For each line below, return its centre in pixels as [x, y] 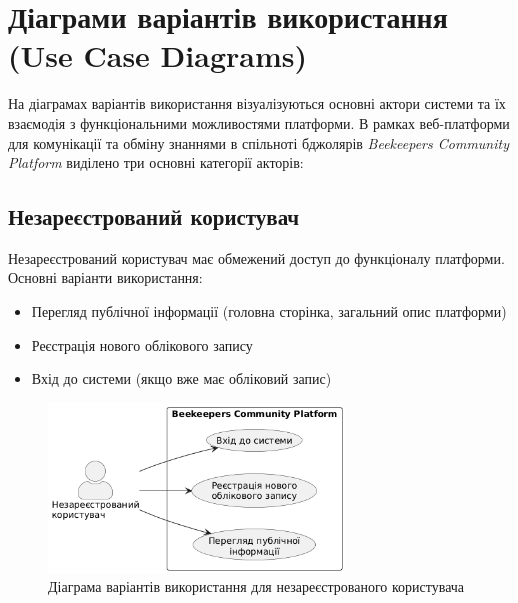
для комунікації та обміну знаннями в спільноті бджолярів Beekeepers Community [258, 142]
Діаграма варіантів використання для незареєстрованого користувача [256, 586]
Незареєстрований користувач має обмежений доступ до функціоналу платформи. [256, 257]
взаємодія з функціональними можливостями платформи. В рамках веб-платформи [259, 122]
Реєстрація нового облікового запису [142, 344]
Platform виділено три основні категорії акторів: [156, 162]
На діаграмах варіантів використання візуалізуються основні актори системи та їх [257, 103]
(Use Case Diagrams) [157, 55]
